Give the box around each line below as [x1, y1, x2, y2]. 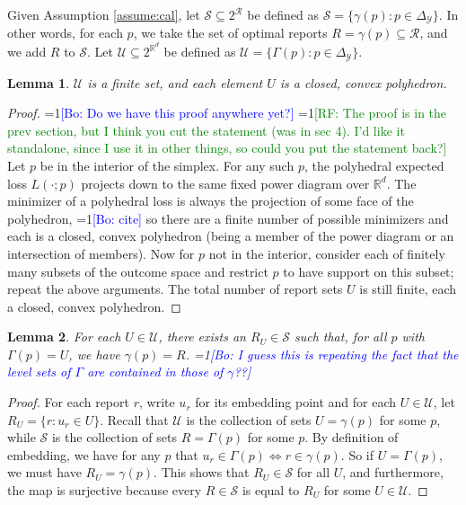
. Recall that [100, 410, 169, 429]
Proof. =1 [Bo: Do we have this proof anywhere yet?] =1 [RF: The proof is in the [7, 103, 447, 122]
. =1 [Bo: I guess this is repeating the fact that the [185, 344, 459, 363]
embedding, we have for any [7, 445, 161, 464]
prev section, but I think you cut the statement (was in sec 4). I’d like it [7, 120, 405, 139]
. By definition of [304, 428, 399, 447]
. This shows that [154, 463, 250, 482]
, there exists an [158, 327, 246, 346]
